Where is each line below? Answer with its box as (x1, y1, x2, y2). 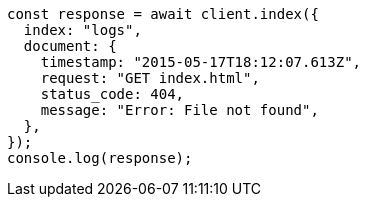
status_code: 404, (40, 86, 185, 102)
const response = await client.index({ (7, 6, 319, 22)
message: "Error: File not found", (40, 102, 319, 118)
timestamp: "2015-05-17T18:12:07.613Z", (40, 54, 362, 70)
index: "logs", (23, 22, 142, 38)
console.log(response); (7, 150, 193, 166)
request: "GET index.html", (40, 70, 260, 86)
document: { (23, 38, 117, 54)
